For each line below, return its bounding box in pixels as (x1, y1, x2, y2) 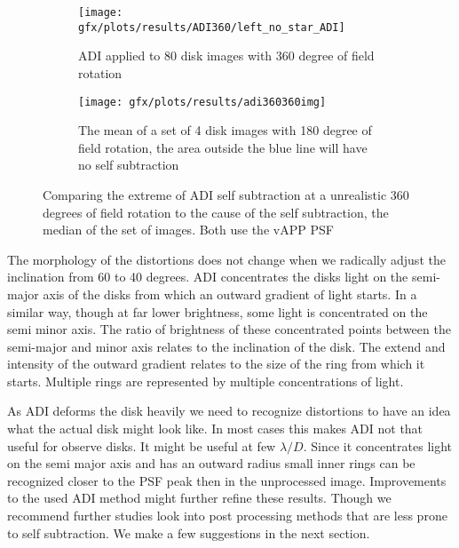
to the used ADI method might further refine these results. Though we (7, 488, 392, 507)
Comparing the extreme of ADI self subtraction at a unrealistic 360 (43, 185, 409, 203)
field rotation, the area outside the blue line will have (78, 138, 368, 156)
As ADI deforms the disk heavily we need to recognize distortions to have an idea (7, 401, 451, 420)
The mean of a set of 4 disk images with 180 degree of (78, 121, 372, 139)
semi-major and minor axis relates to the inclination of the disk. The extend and (7, 337, 446, 355)
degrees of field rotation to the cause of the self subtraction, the (43, 203, 389, 221)
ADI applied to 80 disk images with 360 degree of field (78, 46, 375, 65)
